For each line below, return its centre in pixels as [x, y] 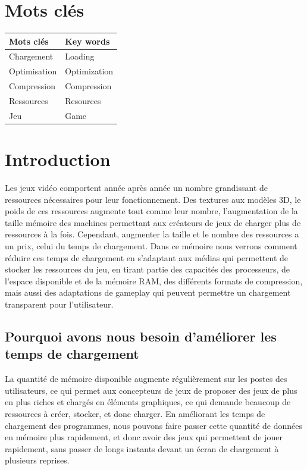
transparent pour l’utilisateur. [59, 304]
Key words [87, 41]
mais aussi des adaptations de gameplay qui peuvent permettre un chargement [148, 292]
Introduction [58, 159]
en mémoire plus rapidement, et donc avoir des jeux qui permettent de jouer [144, 437]
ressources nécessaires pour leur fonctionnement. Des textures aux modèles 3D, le [153, 199]
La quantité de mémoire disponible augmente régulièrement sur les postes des [146, 379]
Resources [83, 101]
